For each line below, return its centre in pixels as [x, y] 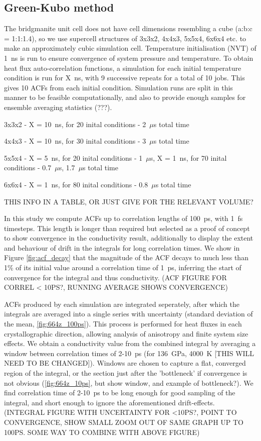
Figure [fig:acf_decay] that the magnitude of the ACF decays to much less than [126, 257]
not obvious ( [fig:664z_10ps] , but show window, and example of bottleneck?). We [129, 382]
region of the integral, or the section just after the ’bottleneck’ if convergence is [126, 373]
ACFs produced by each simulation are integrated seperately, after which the [122, 304]
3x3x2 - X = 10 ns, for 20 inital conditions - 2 [75, 124]
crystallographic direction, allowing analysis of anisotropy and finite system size [126, 333]
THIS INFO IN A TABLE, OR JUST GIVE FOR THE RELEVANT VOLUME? [129, 201]
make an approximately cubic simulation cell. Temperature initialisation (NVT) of [130, 48]
